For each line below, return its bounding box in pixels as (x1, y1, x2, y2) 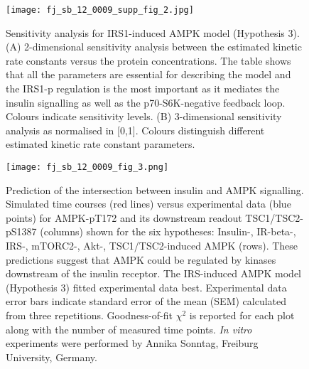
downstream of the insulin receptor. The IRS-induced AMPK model (6, 266, 302, 281)
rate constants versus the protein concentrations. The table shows (6, 53, 291, 68)
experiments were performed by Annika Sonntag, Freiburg (6, 336, 259, 351)
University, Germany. (6, 349, 97, 364)
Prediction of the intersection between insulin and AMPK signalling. (6, 182, 304, 197)
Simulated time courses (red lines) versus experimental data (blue (6, 196, 291, 211)
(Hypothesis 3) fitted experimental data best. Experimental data (6, 279, 287, 294)
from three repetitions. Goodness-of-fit (6, 308, 173, 322)
